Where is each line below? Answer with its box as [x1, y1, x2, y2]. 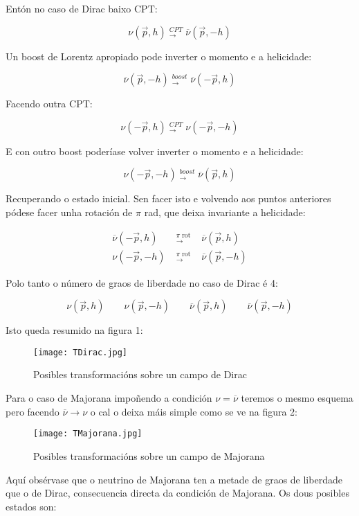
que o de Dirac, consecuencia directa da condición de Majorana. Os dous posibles [6, 486, 349, 500]
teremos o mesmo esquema [241, 391, 353, 405]
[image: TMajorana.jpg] [33, 429, 142, 439]
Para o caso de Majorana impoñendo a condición [6, 391, 212, 405]
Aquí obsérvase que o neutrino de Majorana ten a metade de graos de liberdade [6, 472, 342, 486]
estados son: [6, 499, 57, 513]
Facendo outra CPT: [6, 96, 93, 111]
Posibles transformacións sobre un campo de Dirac [33, 367, 247, 382]
